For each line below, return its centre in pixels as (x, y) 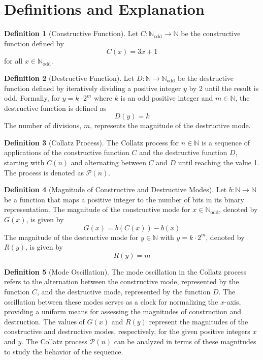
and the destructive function (183, 152)
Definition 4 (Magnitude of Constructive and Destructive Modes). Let (116, 189)
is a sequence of (225, 142)
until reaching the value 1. (219, 162)
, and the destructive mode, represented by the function (124, 291)
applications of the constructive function (67, 152)
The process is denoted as (44, 172)
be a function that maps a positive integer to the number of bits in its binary (124, 199)
